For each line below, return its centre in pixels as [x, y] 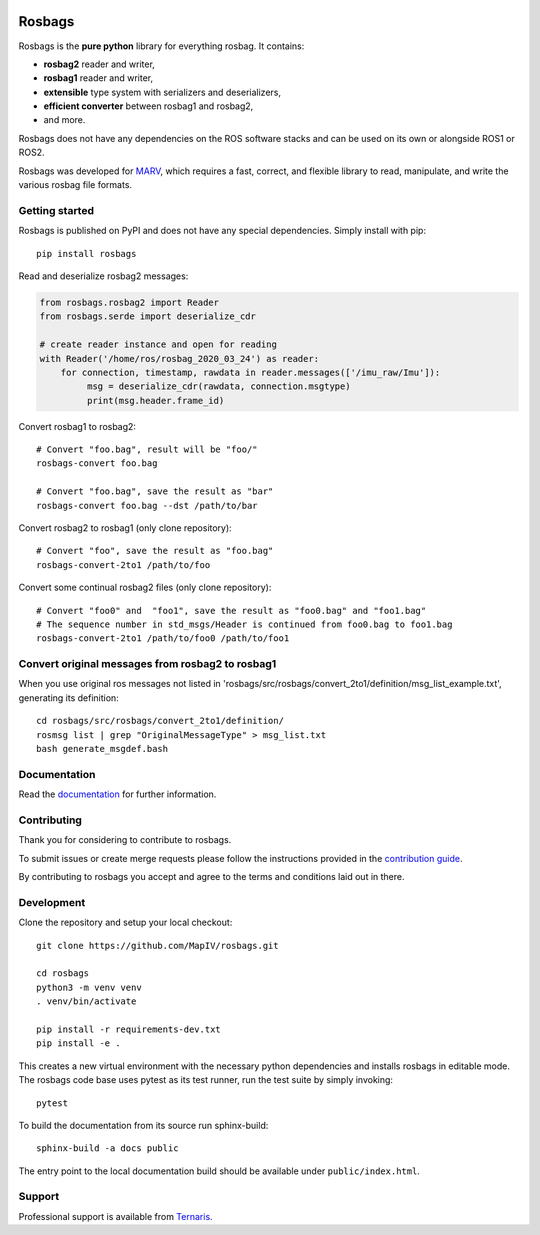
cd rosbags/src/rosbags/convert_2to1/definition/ [160, 721]
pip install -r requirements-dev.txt [129, 1029]
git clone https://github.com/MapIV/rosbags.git [157, 945]
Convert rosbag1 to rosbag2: [77, 426]
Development [52, 902]
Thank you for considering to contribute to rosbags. [125, 840]
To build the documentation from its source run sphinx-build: [143, 1125]
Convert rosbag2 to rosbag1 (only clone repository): [125, 528]
